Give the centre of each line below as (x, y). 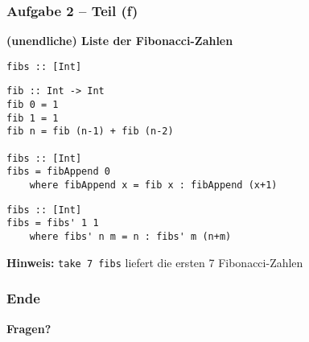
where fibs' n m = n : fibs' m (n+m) (130, 237)
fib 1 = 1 (33, 118)
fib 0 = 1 (33, 105)
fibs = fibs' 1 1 (53, 223)
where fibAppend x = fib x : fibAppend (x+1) (153, 185)
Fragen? (29, 328)
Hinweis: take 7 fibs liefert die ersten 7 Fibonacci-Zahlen (155, 262)
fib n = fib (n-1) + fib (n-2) (90, 132)
